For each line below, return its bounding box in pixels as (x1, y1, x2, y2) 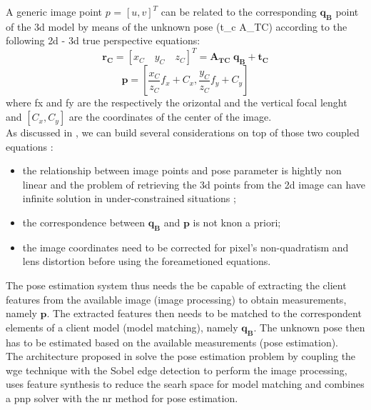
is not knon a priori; (193, 215, 281, 230)
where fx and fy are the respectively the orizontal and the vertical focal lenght (6, 95, 347, 110)
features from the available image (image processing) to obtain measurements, (6, 291, 347, 306)
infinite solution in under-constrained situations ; (22, 191, 236, 206)
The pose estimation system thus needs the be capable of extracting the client (6, 278, 347, 293)
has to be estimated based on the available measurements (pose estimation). (6, 334, 339, 349)
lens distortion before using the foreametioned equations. (22, 254, 271, 269)
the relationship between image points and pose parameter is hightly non (22, 163, 342, 178)
